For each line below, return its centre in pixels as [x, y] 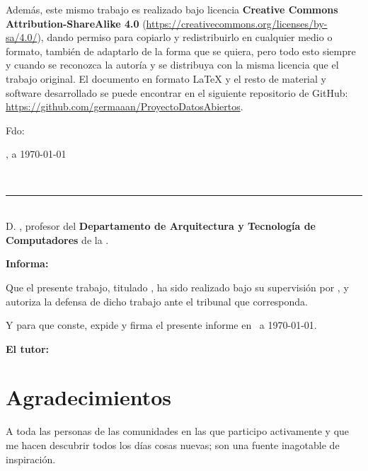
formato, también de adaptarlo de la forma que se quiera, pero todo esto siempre [181, 51]
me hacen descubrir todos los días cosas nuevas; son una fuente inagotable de [173, 445]
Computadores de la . [57, 239]
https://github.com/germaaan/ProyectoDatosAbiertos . [125, 106]
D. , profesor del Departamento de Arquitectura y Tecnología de [161, 226]
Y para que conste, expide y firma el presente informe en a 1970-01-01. [161, 325]
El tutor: [28, 348]
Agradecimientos [89, 397]
